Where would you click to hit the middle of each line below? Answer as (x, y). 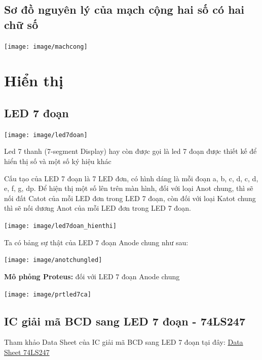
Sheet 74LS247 (27, 352)
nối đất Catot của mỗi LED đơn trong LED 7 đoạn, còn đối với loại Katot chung (130, 198)
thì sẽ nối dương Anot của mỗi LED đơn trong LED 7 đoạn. (98, 208)
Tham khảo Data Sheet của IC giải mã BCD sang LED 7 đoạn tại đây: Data (124, 342)
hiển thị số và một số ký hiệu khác (58, 161)
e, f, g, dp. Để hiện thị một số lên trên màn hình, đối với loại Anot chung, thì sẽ (129, 188)
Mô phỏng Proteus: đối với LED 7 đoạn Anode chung (92, 276)
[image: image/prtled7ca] (48, 294)
